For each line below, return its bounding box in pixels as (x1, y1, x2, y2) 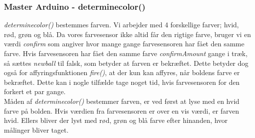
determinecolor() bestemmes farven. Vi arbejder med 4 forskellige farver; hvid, (4, 20, 239, 30)
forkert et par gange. (4, 86, 66, 97)
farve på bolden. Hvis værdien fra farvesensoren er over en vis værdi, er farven (4, 105, 239, 116)
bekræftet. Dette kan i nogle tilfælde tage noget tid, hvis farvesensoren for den (4, 77, 240, 87)
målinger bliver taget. (4, 124, 69, 135)
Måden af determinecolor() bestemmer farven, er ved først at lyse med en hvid (4, 96, 240, 106)
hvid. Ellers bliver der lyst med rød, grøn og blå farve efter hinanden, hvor (4, 115, 228, 125)
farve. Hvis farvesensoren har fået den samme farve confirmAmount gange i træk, (4, 48, 248, 58)
